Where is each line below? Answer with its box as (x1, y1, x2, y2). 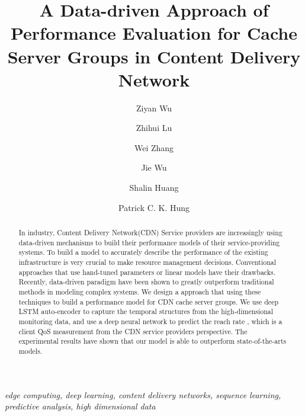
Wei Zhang (134, 141, 174, 153)
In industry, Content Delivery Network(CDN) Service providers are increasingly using (18, 228, 282, 238)
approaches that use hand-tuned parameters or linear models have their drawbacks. (18, 267, 276, 277)
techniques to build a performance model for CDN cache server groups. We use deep (18, 296, 279, 306)
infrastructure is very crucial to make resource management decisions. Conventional (18, 257, 277, 267)
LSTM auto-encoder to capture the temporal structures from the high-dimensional (18, 306, 274, 316)
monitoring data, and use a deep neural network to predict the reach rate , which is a (18, 316, 282, 326)
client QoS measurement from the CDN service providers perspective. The (18, 326, 248, 336)
